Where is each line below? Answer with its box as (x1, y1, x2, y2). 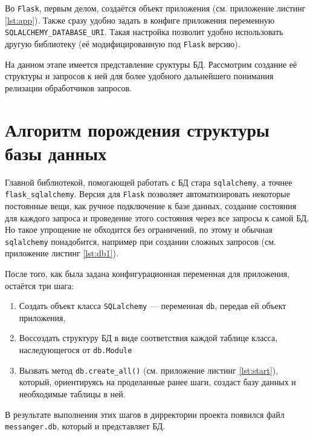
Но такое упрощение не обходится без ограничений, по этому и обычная (5, 223, 273, 236)
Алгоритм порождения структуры (5, 117, 269, 142)
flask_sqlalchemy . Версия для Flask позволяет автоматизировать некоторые (5, 187, 290, 200)
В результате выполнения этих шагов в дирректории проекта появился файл (5, 408, 285, 420)
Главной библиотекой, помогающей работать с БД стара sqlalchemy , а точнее (5, 175, 292, 188)
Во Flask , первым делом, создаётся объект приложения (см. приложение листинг (5, 2, 306, 14)
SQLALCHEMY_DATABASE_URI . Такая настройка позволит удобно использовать (5, 25, 283, 38)
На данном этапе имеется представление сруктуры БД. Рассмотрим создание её (5, 57, 297, 70)
